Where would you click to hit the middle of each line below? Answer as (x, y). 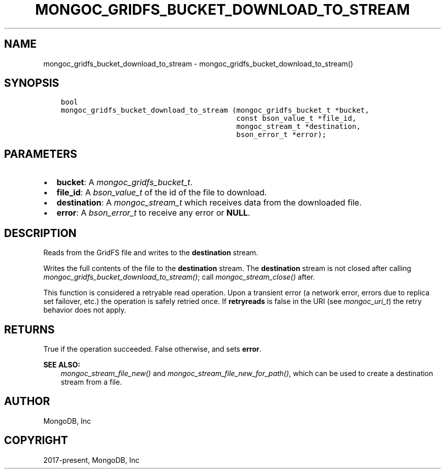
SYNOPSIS (32, 83)
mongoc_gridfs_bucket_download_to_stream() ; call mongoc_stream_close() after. (179, 277)
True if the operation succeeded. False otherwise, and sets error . (152, 349)
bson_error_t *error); (281, 135)
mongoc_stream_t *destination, (298, 127)
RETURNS (29, 329)
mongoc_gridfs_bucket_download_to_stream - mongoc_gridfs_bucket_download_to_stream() (198, 63)
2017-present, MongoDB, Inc (91, 460)
